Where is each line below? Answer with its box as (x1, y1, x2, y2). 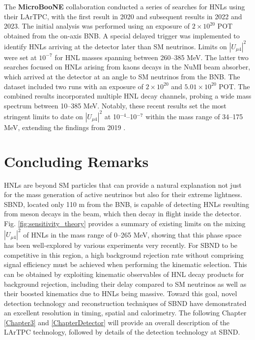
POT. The (219, 81, 250, 91)
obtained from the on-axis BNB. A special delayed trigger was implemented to (4, 30, 240, 40)
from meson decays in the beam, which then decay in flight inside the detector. (4, 208, 242, 219)
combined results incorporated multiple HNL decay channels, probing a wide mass (4, 91, 252, 101)
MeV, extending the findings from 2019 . (4, 122, 126, 132)
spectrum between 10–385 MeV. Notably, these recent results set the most (4, 100, 227, 110)
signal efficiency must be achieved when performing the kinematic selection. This (4, 259, 247, 270)
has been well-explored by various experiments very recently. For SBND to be (4, 240, 238, 250)
